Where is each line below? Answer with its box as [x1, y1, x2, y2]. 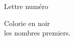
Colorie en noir [4, 17, 50, 28]
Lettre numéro [4, 1, 48, 11]
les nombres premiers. [4, 27, 71, 38]
